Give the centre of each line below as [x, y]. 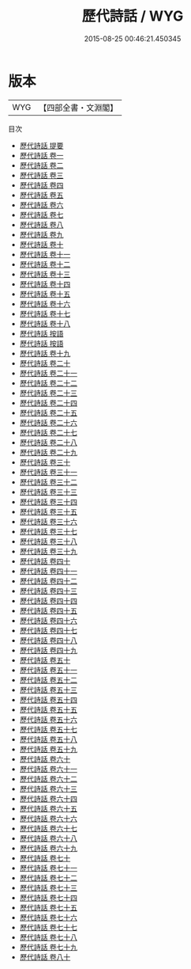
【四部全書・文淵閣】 [79, 108]
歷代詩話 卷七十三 [48, 887]
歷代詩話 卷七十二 [48, 878]
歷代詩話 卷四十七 [48, 630]
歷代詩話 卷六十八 [48, 838]
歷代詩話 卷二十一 [48, 373]
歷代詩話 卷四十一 [48, 571]
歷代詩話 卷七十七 [48, 927]
